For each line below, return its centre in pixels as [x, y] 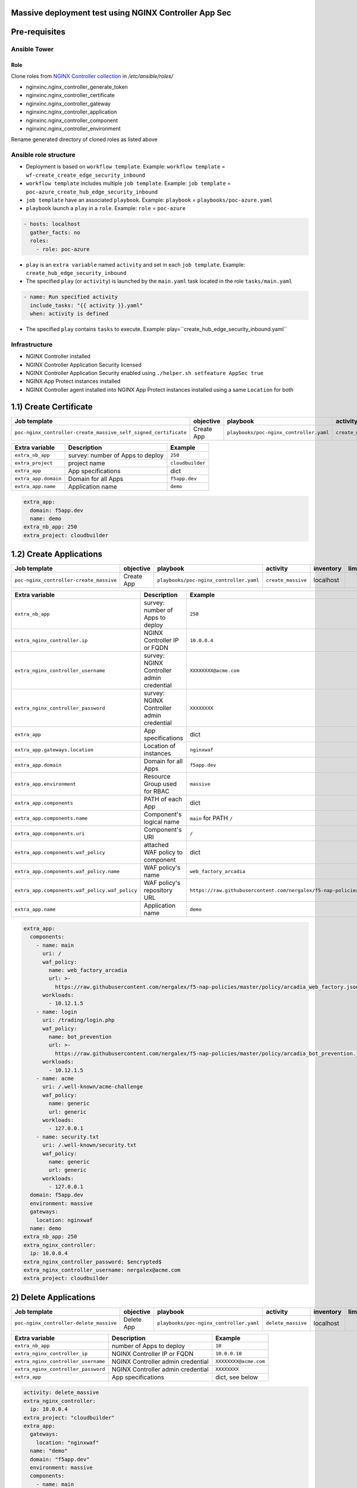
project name [87, 463]
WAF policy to [163, 852]
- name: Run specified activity [71, 297]
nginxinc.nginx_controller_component [72, 120]
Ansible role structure [43, 155]
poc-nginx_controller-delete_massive [66, 1323]
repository [158, 890]
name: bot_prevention [80, 1037]
